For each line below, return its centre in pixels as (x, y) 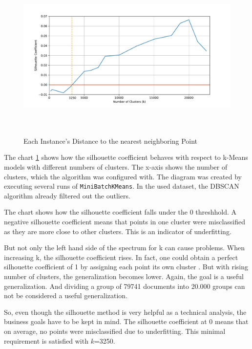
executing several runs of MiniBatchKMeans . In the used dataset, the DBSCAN (122, 186)
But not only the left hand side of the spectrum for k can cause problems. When (124, 248)
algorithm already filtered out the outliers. (67, 195)
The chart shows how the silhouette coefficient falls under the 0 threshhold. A (120, 212)
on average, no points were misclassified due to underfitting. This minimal (115, 331)
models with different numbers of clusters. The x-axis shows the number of (116, 167)
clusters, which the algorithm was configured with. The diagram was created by (123, 176)
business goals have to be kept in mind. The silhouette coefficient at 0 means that (126, 321)
